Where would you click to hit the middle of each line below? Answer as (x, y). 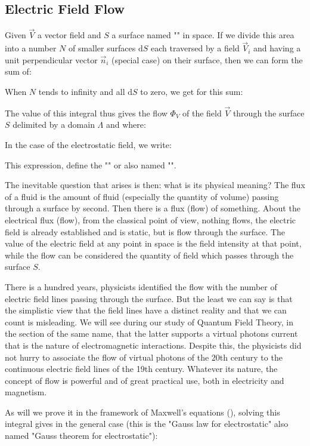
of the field (202, 113)
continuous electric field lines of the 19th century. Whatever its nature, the (141, 369)
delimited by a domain (54, 124)
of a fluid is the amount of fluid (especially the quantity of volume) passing (142, 196)
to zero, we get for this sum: (192, 92)
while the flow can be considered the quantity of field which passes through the (149, 255)
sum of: (18, 71)
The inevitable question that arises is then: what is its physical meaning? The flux (155, 185)
